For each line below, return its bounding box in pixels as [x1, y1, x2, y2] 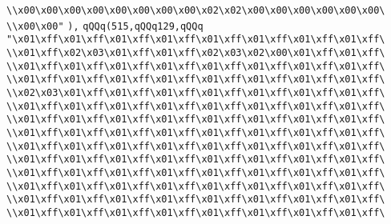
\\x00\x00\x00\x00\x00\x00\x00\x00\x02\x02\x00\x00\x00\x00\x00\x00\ [6, 5, 385, 16]
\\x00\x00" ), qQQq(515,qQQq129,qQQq [6, 20, 204, 32]
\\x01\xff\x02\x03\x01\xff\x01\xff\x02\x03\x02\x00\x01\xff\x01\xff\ [6, 46, 385, 58]
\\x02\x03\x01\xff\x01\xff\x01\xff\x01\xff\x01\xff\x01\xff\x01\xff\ [6, 86, 385, 98]
